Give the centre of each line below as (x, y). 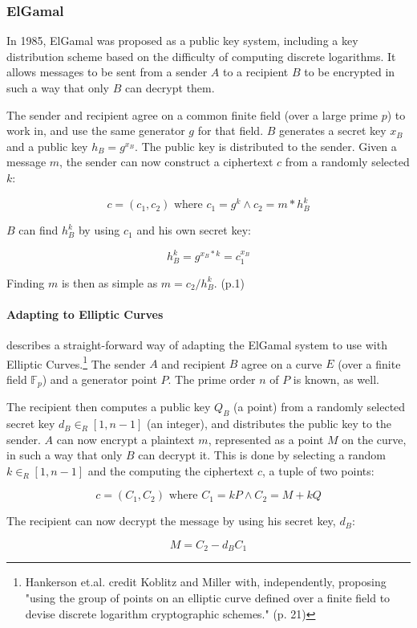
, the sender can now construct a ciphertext (166, 162)
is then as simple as (109, 282)
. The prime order (212, 379)
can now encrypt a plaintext (126, 439)
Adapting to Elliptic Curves (85, 314)
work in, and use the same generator (96, 130)
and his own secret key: (194, 230)
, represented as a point (266, 439)
